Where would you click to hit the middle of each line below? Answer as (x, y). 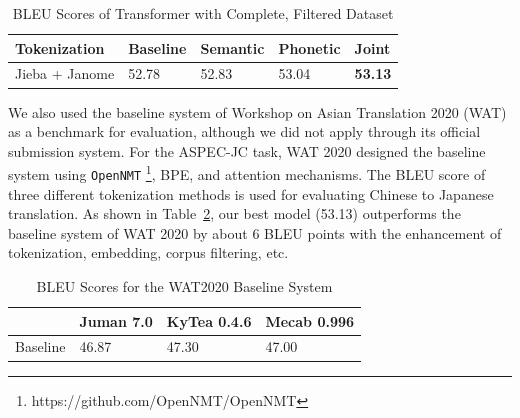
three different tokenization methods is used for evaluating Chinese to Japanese (251, 193)
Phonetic (309, 47)
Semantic (232, 47)
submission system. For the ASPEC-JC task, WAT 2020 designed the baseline (247, 150)
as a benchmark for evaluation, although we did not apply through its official (244, 131)
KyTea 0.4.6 (209, 320)
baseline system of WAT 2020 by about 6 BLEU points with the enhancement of (255, 232)
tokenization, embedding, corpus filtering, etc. (148, 252)
